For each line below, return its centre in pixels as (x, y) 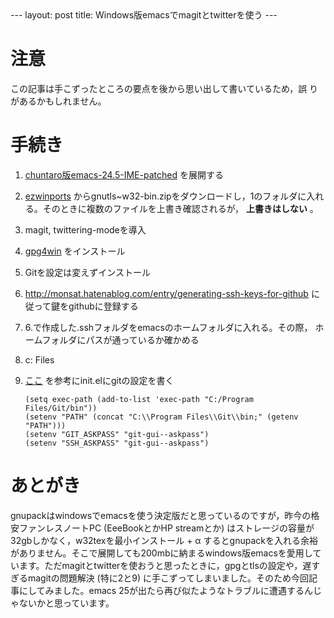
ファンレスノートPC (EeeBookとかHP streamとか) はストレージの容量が (166, 528)
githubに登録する (103, 306)
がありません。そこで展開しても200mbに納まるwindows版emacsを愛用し (161, 553)
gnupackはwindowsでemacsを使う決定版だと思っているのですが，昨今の (161, 515)
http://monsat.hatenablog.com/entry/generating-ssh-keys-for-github (166, 293)
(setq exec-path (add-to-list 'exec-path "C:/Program (139, 399)
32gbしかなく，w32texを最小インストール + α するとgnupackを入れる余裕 (164, 540)
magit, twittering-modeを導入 (85, 229)
